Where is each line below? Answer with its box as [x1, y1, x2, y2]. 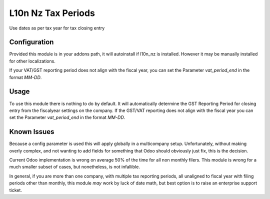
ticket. [9, 187, 22, 193]
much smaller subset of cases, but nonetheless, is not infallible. [9, 164, 140, 170]
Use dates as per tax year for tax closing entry [9, 25, 105, 31]
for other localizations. [9, 58, 56, 64]
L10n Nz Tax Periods [9, 7, 95, 18]
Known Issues [9, 127, 54, 136]
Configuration [9, 38, 54, 46]
